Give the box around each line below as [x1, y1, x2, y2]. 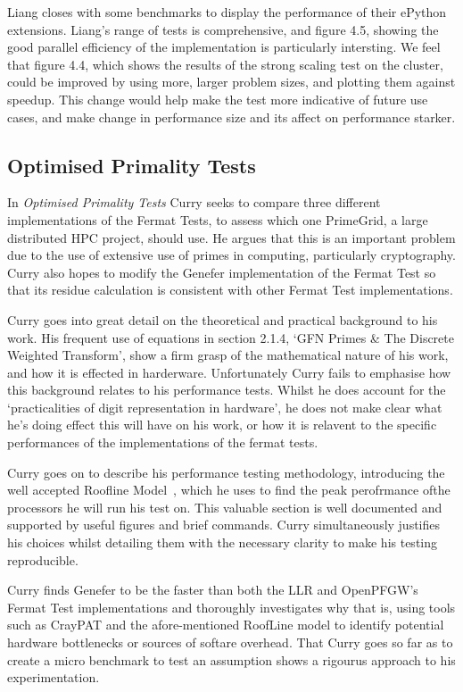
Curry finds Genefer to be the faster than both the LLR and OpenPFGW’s [7, 580, 418, 599]
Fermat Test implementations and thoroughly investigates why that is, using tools [7, 597, 456, 616]
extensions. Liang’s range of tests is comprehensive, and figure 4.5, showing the [7, 20, 439, 38]
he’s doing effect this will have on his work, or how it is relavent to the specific [7, 415, 437, 434]
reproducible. [7, 550, 79, 569]
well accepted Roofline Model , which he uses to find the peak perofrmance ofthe [7, 480, 451, 499]
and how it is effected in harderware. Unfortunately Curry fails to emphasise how [7, 363, 451, 381]
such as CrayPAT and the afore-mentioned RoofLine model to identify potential [7, 615, 444, 634]
